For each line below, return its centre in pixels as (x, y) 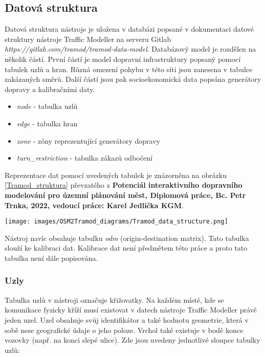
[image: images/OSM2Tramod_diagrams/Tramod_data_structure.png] (116, 222)
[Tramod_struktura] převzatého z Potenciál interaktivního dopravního (124, 185)
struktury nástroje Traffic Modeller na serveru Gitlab (88, 39)
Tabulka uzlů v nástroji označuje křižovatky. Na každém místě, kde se (114, 299)
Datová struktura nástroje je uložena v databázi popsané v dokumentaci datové (129, 29)
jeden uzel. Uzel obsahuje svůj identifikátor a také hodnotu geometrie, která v (127, 319)
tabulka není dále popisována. (51, 258)
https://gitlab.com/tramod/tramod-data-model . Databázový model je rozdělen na (130, 49)
